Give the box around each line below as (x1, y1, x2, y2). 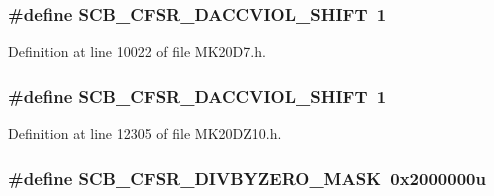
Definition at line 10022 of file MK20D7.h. (8, 41, 266, 62)
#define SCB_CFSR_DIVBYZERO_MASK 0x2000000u (8, 165, 486, 190)
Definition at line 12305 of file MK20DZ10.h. (8, 123, 282, 144)
